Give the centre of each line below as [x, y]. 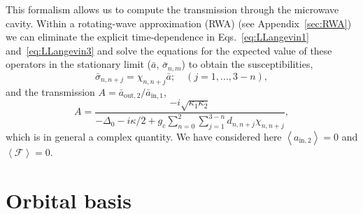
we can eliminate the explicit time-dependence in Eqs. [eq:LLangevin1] [157, 37]
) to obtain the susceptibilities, [247, 64]
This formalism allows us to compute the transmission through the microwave [172, 9]
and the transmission [50, 91]
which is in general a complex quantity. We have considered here [144, 137]
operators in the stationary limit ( [78, 64]
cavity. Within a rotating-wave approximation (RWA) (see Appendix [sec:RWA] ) [179, 23]
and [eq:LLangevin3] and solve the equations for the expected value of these [169, 50]
